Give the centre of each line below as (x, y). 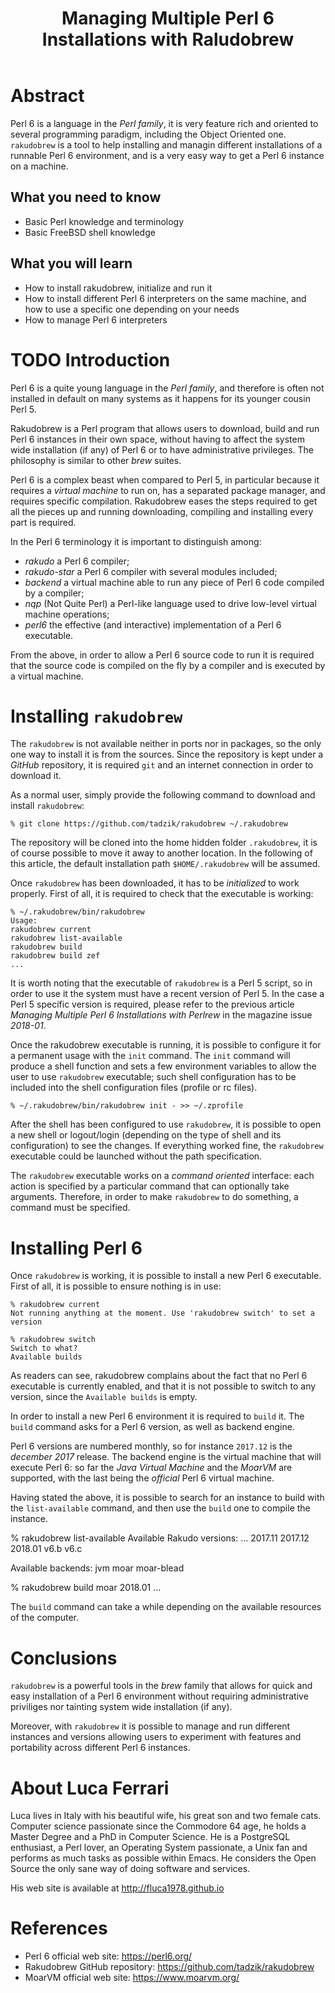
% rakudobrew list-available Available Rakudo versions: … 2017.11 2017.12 (160, 1538)
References (59, 1928)
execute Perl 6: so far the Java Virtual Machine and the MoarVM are (151, 1468)
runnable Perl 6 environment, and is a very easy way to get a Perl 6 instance (167, 155)
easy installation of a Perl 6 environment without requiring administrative (159, 1696)
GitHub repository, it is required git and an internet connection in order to (162, 765)
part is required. (43, 522)
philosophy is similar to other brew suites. (96, 460)
